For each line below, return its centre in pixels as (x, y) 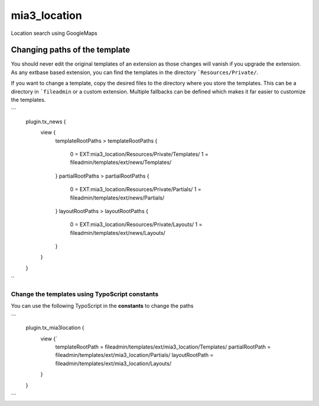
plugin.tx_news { (46, 121)
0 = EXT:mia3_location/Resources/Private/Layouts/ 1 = (136, 224)
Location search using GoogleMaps (54, 33)
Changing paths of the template (71, 50)
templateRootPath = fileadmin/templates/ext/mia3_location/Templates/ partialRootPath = (163, 347)
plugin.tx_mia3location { (55, 328)
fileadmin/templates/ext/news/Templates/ (121, 162)
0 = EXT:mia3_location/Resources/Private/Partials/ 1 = (136, 189)
